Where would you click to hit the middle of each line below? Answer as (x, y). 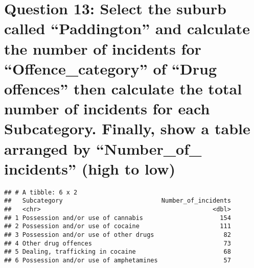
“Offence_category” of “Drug (111, 68)
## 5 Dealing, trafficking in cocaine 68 (118, 252)
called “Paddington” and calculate (127, 28)
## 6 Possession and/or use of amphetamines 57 (118, 260)
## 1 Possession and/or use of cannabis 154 (118, 218)
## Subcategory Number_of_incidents (118, 201)
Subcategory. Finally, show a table (127, 128)
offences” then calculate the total (123, 88)
